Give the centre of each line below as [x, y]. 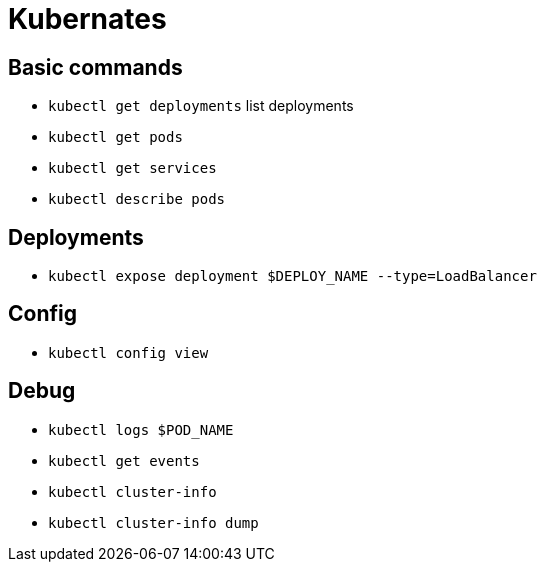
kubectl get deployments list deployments [201, 106]
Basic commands [95, 67]
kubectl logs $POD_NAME [141, 429]
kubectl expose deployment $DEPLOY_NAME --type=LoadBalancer [292, 276]
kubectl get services [132, 168]
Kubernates [87, 19]
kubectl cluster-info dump [153, 522]
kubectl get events [124, 460]
